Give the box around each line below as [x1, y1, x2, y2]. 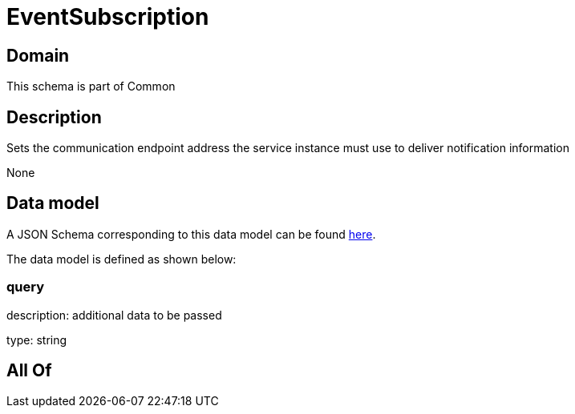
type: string [6, 332, 67, 347]
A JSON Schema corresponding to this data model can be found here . [6, 227, 376, 241]
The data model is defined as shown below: [6, 251, 237, 266]
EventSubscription [6, 3, 209, 30]
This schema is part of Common [6, 79, 176, 94]
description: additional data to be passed [6, 307, 222, 322]
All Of [6, 360, 52, 381]
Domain [6, 45, 70, 66]
